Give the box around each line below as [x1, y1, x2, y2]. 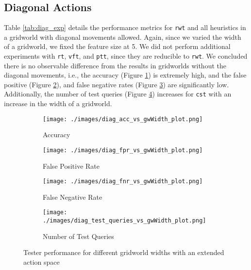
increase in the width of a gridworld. [4, 98, 112, 109]
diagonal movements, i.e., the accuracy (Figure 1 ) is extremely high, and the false [4, 70, 247, 80]
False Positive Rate [43, 160, 100, 171]
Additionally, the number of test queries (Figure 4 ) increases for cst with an [4, 89, 232, 99]
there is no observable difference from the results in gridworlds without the [4, 60, 226, 70]
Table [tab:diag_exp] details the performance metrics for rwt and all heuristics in [4, 22, 246, 32]
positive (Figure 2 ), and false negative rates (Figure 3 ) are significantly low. [4, 79, 229, 89]
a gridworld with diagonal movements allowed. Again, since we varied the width [4, 32, 241, 42]
